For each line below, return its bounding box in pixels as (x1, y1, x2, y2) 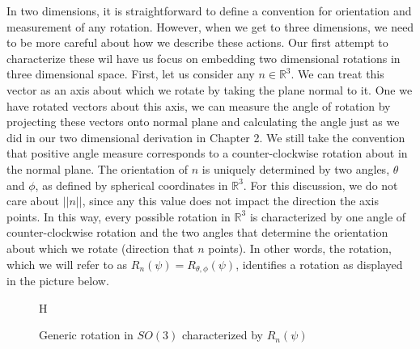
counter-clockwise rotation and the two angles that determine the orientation (6, 224, 388, 241)
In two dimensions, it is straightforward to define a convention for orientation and (6, 2, 412, 19)
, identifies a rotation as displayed (235, 255, 403, 272)
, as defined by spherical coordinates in (35, 176, 228, 193)
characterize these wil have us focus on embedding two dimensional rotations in (6, 49, 401, 66)
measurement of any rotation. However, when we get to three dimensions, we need (6, 18, 414, 35)
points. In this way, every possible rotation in (6, 208, 231, 225)
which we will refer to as (6, 255, 128, 272)
